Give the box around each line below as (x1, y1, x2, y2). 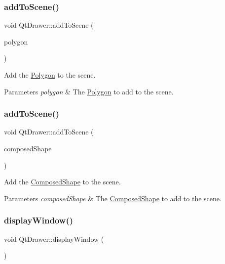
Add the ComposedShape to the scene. (4, 176, 121, 187)
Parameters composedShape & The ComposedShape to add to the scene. (4, 193, 222, 203)
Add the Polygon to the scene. (4, 70, 96, 80)
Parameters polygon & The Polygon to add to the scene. (4, 86, 174, 96)
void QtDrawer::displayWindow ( (4, 233, 104, 244)
